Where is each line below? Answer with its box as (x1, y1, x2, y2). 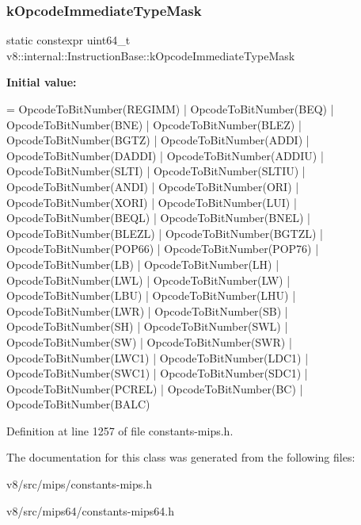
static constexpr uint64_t (6, 32, 131, 48)
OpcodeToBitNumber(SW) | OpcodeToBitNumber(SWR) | (6, 333, 292, 350)
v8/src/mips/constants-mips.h (6, 476, 152, 492)
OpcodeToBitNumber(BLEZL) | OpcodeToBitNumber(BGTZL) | (6, 224, 323, 241)
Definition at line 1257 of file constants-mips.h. (6, 422, 234, 439)
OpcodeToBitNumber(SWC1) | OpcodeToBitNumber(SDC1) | (6, 365, 308, 381)
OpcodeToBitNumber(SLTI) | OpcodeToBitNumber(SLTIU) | (6, 163, 306, 179)
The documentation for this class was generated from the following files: (6, 449, 355, 466)
